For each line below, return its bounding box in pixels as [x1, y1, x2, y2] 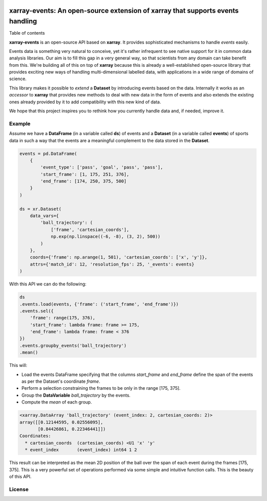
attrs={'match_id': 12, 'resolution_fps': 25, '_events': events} [30, 261, 195, 267]
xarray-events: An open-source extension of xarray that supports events [9, 6, 239, 15]
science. [9, 76, 27, 82]
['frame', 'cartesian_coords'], [50, 227, 130, 232]
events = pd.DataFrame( [19, 151, 78, 156]
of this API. [9, 473, 32, 479]
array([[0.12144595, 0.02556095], [19, 419, 103, 425]
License [9, 486, 29, 493]
